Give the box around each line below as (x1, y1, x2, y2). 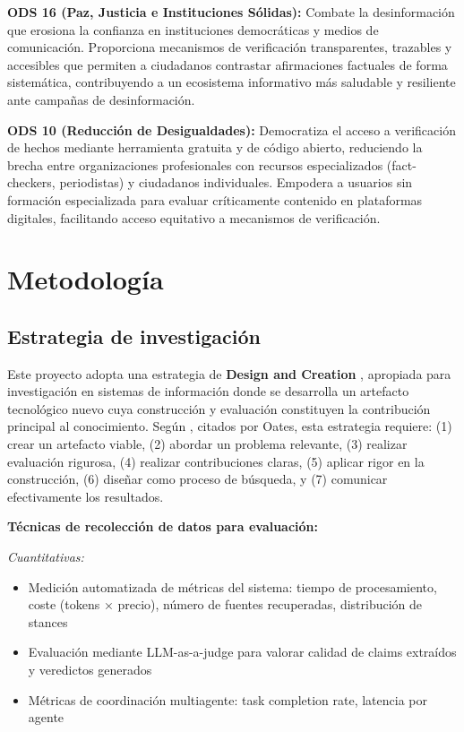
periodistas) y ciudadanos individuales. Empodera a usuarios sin (59, 173, 413, 192)
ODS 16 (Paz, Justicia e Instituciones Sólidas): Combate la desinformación (7, 3, 455, 21)
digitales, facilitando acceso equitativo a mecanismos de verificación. (7, 208, 381, 227)
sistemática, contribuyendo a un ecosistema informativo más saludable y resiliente (7, 73, 456, 91)
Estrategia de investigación (7, 322, 261, 349)
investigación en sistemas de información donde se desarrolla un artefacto (7, 382, 409, 400)
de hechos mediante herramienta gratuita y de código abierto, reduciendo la (7, 138, 423, 157)
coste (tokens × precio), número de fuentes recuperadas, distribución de (28, 595, 423, 614)
